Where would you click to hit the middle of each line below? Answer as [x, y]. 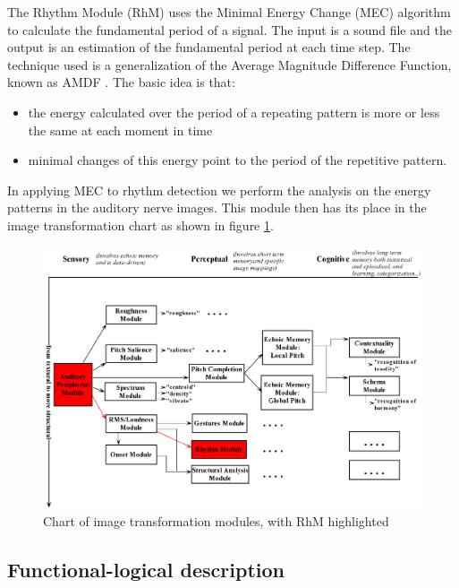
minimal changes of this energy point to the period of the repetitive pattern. [238, 160]
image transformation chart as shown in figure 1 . [140, 225]
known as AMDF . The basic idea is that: [121, 82]
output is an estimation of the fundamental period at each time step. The [209, 47]
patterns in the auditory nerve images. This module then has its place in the [217, 208]
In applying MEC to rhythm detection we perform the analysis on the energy [219, 190]
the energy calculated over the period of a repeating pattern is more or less [234, 112]
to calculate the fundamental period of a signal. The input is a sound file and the [229, 29]
